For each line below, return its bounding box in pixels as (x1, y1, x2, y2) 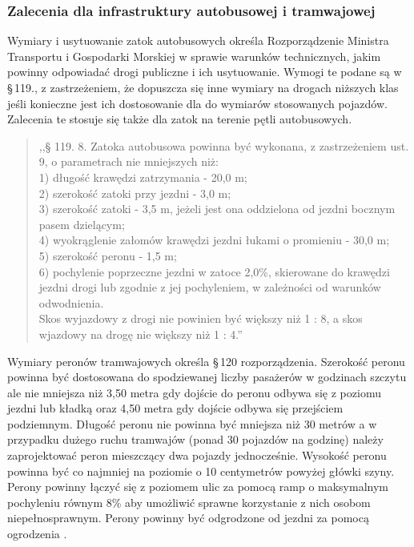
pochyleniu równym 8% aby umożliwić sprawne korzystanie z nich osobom (7, 493, 371, 510)
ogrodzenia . (7, 525, 67, 542)
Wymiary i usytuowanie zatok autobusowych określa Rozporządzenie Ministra (7, 32, 389, 49)
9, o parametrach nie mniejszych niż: (38, 153, 219, 170)
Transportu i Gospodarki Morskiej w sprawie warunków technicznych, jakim (7, 47, 381, 64)
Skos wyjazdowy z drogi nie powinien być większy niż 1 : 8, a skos (38, 310, 363, 327)
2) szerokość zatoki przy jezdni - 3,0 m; (38, 184, 231, 201)
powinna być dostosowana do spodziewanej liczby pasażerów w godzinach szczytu (7, 368, 407, 385)
